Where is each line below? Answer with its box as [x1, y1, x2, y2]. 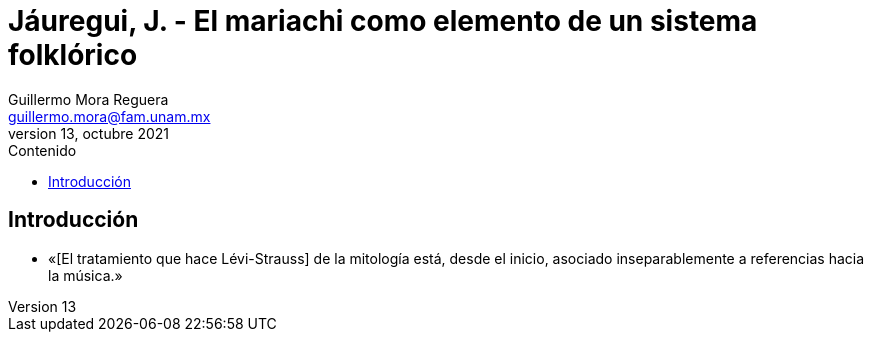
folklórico [8, 38, 138, 72]
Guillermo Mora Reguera [8, 90, 169, 108]
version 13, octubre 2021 [8, 124, 169, 142]
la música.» [48, 266, 123, 284]
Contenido [8, 141, 77, 159]
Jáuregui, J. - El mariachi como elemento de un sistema [8, 4, 758, 38]
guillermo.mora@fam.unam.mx [8, 107, 211, 125]
